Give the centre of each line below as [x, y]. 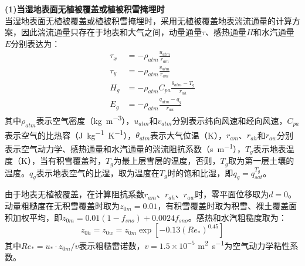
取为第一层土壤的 [261, 161]
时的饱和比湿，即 [200, 172]
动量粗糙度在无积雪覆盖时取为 [62, 205]
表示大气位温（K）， [188, 135]
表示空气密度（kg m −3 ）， [85, 119]
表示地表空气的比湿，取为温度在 [98, 172]
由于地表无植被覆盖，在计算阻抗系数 [74, 194]
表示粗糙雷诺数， [112, 245]
